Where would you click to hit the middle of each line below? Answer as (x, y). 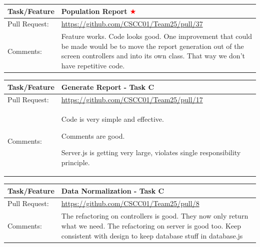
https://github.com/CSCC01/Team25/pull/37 (132, 24)
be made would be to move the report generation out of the (152, 46)
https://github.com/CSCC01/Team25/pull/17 (132, 100)
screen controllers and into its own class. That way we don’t (153, 56)
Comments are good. (93, 135)
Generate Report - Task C (108, 87)
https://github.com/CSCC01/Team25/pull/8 (130, 203)
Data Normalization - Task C (113, 190)
